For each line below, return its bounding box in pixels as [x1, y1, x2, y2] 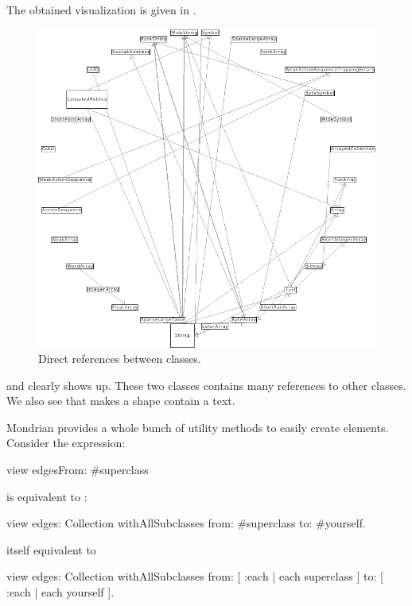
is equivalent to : [6, 488, 87, 504]
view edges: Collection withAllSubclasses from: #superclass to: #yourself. [6, 515, 366, 531]
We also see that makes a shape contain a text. [6, 392, 235, 409]
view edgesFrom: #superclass [6, 461, 149, 478]
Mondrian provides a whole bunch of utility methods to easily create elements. [6, 419, 389, 435]
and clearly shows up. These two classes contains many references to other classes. [6, 376, 406, 393]
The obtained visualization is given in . [6, 2, 196, 17]
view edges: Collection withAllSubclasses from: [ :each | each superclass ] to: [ [6, 568, 383, 585]
